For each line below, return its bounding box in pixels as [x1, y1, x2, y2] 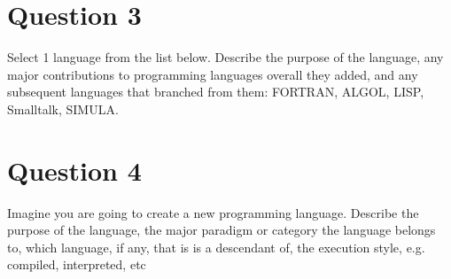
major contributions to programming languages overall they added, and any [7, 65, 418, 83]
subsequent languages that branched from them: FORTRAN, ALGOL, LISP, [7, 82, 424, 101]
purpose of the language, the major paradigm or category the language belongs [7, 221, 436, 239]
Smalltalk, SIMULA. [7, 99, 119, 118]
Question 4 [7, 151, 142, 188]
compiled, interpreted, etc [7, 255, 146, 274]
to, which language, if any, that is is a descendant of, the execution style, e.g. [7, 237, 425, 256]
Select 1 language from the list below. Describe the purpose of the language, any [7, 48, 444, 66]
